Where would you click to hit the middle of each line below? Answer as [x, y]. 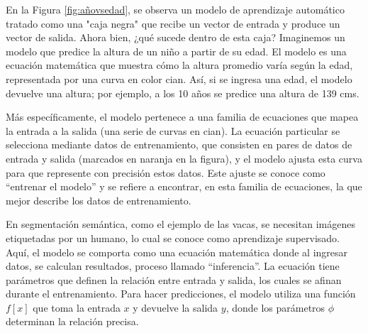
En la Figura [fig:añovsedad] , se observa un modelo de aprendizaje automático [175, 9]
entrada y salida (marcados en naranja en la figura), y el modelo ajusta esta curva [184, 158]
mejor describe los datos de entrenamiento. [99, 200]
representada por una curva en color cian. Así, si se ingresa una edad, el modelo [179, 78]
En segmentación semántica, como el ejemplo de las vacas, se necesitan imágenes [180, 224]
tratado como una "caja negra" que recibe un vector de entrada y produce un [173, 23]
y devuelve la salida [175, 307]
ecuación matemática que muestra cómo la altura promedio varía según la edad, [179, 65]
